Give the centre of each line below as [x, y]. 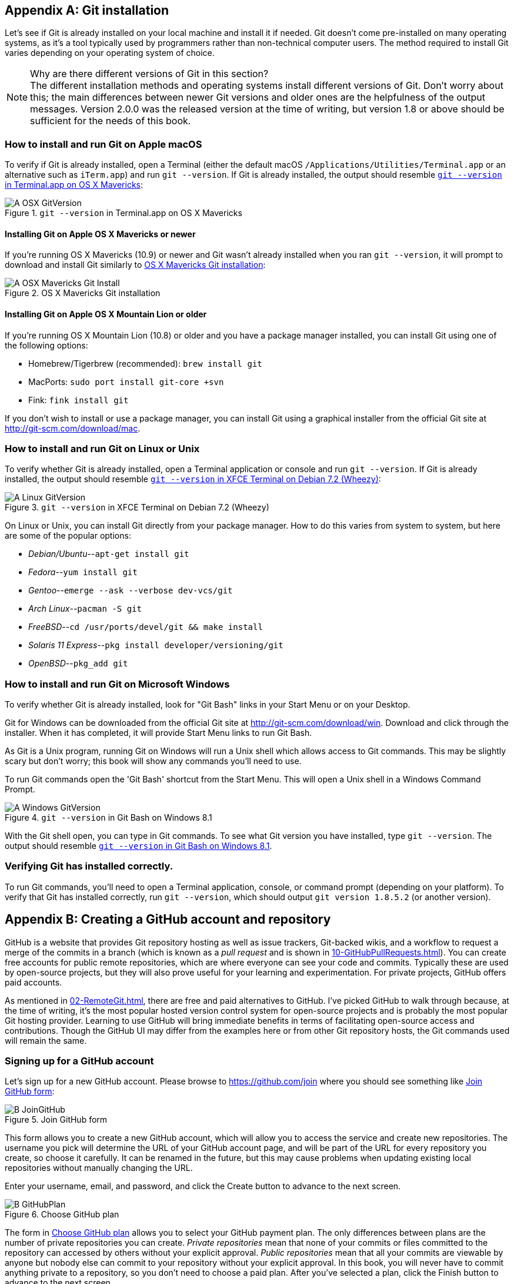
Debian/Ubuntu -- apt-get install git [109, 554]
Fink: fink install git [79, 400]
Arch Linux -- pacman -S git [85, 609]
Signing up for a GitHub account [79, 1061]
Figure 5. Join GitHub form [56, 1120]
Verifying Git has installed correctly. [89, 866]
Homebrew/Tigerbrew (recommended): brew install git [145, 363]
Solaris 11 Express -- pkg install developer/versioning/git [156, 645]
